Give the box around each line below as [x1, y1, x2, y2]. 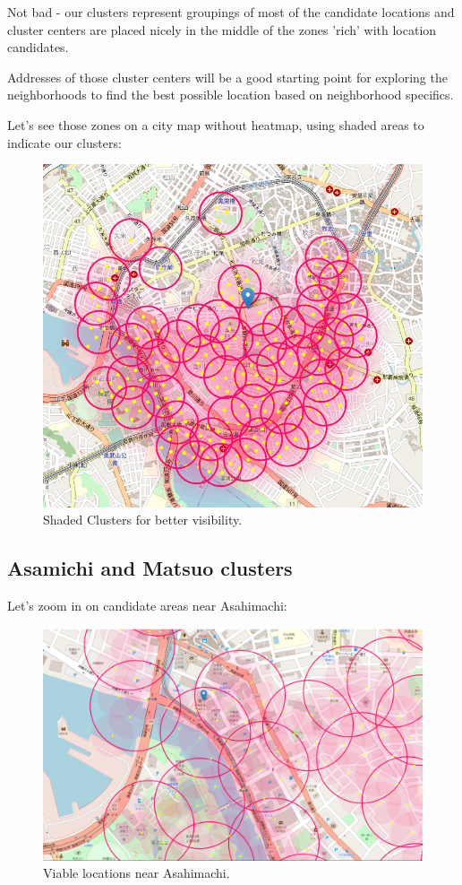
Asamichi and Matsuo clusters [7, 554, 293, 582]
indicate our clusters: [7, 133, 122, 152]
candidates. [7, 38, 69, 56]
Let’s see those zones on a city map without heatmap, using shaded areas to [7, 115, 424, 134]
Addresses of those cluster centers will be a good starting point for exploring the [7, 67, 448, 86]
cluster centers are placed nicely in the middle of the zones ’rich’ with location [7, 20, 437, 39]
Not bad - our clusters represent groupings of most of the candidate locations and [7, 3, 455, 21]
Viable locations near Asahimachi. [43, 863, 230, 882]
